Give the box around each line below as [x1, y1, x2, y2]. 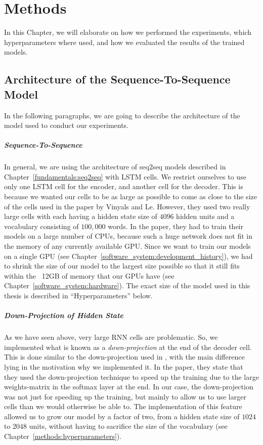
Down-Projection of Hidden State [4, 310, 123, 321]
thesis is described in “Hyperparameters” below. [4, 290, 153, 300]
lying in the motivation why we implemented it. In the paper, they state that [4, 361, 243, 372]
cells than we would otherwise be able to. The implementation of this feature [4, 401, 242, 412]
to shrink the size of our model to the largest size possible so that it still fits [4, 260, 240, 271]
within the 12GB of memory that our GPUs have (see [4, 270, 174, 281]
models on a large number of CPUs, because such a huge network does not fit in [4, 231, 253, 241]
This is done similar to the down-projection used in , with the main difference [4, 351, 245, 362]
